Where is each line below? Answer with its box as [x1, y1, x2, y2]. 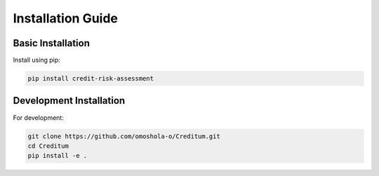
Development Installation [13, 95, 126, 107]
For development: [13, 113, 65, 122]
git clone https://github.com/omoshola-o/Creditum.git [27, 132, 220, 140]
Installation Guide [13, 11, 119, 26]
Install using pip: [13, 56, 61, 65]
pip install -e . [27, 151, 88, 160]
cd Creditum [27, 142, 69, 150]
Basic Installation [13, 37, 91, 49]
